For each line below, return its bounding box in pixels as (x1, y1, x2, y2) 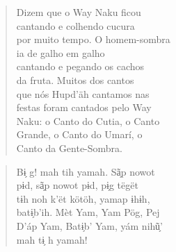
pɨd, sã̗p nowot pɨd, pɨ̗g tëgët (16, 178, 138, 192)
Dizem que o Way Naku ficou (16, 5, 141, 19)
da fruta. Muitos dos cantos (16, 72, 134, 87)
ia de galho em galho (16, 45, 105, 60)
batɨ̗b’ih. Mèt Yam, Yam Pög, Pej (16, 205, 160, 219)
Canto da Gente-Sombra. (16, 140, 122, 155)
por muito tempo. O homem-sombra (16, 32, 170, 47)
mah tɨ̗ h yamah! (16, 232, 88, 246)
